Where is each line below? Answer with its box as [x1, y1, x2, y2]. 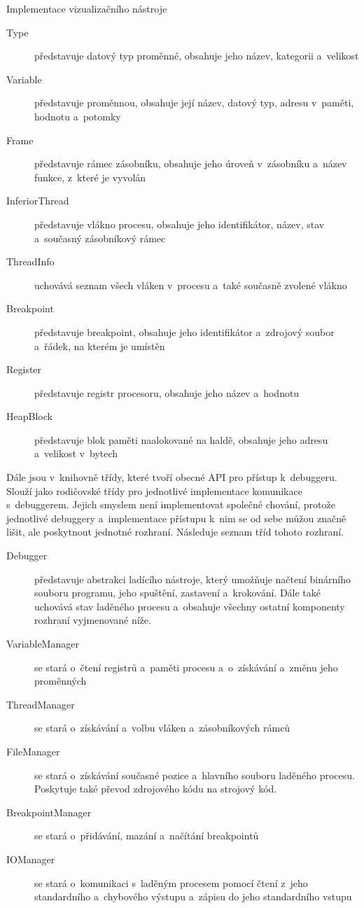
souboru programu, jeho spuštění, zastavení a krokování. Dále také [34, 585, 321, 600]
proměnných [34, 673, 87, 688]
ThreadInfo [6, 254, 55, 269]
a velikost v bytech [34, 446, 118, 461]
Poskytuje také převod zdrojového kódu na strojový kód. [34, 781, 277, 796]
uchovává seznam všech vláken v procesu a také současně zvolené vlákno [34, 277, 347, 292]
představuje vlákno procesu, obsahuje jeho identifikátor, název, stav [34, 216, 325, 231]
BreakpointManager [6, 804, 92, 819]
